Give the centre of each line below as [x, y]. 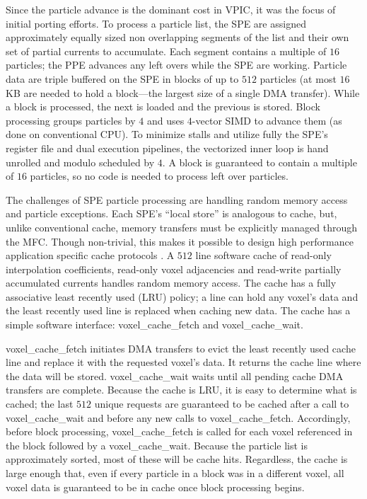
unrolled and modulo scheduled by [80, 162]
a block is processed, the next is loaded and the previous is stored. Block [163, 107]
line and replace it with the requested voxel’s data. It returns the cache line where [183, 362]
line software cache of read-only [263, 255]
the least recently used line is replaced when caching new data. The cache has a [178, 310]
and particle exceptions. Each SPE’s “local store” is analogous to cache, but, [171, 213]
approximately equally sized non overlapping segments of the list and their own [177, 37]
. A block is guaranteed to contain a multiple [260, 162]
